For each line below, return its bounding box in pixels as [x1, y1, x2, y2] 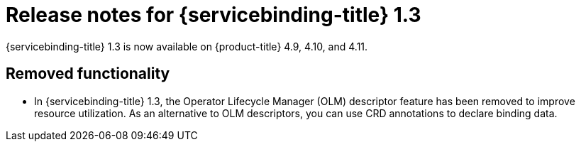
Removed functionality [6, 65, 170, 83]
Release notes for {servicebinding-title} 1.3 [6, 3, 421, 27]
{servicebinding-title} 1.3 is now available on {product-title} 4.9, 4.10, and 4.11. [6, 40, 368, 53]
